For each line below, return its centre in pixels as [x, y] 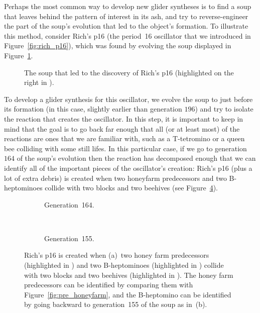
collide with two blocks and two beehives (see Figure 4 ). [131, 188]
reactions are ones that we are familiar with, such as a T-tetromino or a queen [124, 138]
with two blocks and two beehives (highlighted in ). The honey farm [129, 275]
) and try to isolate [224, 109]
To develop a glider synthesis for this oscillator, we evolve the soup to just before [128, 99]
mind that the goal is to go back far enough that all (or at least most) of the [122, 128]
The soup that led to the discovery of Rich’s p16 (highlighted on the [129, 72]
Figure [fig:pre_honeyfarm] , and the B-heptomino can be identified [128, 294]
